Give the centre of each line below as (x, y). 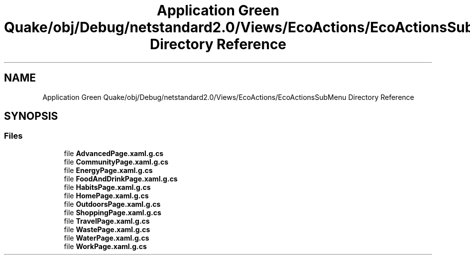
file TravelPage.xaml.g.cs (107, 221)
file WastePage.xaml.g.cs (107, 229)
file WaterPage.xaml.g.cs (107, 238)
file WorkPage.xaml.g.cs (105, 246)
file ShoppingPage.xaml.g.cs (113, 212)
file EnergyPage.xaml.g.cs (108, 170)
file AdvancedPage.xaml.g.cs (114, 153)
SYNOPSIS (31, 116)
